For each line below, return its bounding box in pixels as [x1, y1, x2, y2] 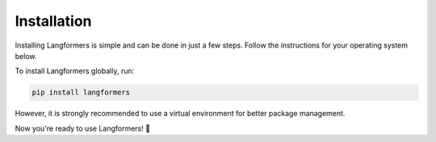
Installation [15, 12, 92, 30]
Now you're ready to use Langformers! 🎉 [15, 123, 151, 133]
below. [15, 51, 37, 61]
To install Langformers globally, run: [15, 66, 135, 76]
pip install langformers [31, 88, 131, 97]
